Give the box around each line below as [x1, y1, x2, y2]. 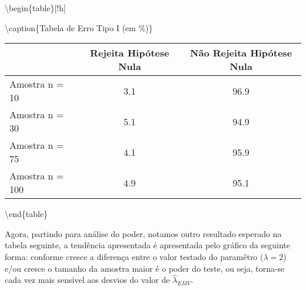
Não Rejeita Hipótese [190, 46, 292, 60]
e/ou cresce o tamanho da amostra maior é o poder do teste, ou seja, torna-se [5, 262, 285, 274]
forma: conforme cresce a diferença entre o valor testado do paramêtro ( [5, 250, 264, 262]
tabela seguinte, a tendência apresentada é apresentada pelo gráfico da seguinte [5, 239, 290, 251]
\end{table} [5, 208, 48, 220]
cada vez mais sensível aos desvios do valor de [5, 274, 170, 286]
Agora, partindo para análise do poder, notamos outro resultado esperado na [5, 227, 282, 239]
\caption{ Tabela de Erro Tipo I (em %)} [5, 21, 153, 34]
